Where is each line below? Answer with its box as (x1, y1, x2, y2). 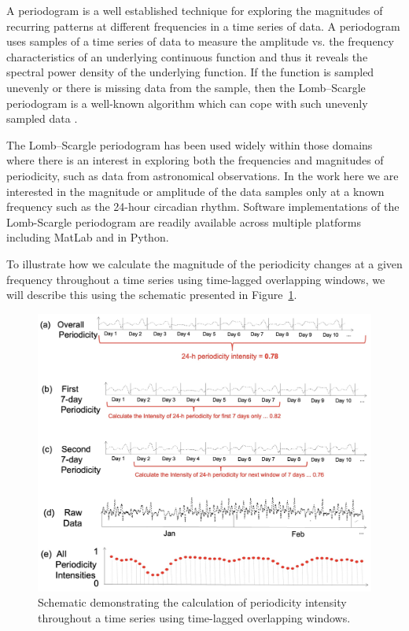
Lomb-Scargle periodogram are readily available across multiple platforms (6, 213, 362, 230)
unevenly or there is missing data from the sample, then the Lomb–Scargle (6, 79, 366, 95)
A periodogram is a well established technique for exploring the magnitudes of (6, 2, 383, 18)
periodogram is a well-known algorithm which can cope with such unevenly (6, 94, 368, 111)
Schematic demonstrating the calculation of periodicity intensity (38, 594, 347, 611)
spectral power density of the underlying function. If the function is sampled (6, 64, 374, 80)
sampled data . (6, 110, 78, 127)
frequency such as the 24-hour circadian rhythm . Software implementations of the (6, 198, 400, 215)
